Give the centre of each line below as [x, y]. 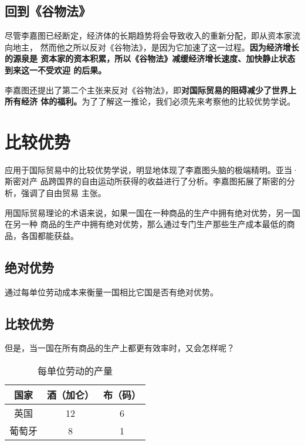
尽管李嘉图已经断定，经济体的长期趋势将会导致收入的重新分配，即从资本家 [148, 36]
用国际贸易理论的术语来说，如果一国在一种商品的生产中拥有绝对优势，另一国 [152, 212]
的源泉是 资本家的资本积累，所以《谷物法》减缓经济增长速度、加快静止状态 [150, 58]
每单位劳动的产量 [75, 371]
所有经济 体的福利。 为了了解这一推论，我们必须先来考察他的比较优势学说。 [150, 101]
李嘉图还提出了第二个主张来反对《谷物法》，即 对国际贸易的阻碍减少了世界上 [150, 90]
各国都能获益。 [50, 235]
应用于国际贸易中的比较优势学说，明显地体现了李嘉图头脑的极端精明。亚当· [152, 169]
